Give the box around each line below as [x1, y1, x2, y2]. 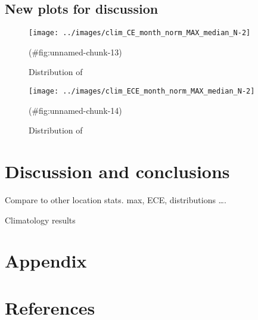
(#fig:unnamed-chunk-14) [29, 104, 122, 116]
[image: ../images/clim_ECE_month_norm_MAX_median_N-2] [29, 87, 255, 96]
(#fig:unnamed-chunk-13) [29, 45, 122, 58]
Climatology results [5, 213, 76, 226]
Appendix [5, 248, 87, 273]
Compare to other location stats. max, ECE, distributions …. [5, 194, 226, 206]
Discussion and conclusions [5, 159, 230, 184]
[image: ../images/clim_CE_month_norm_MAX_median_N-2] [29, 29, 251, 38]
